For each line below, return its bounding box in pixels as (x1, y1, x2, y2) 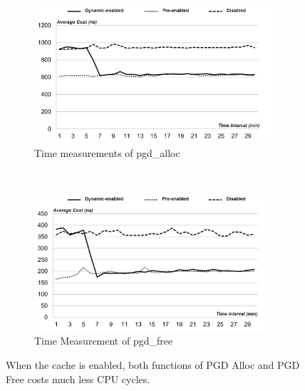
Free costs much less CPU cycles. (6, 371, 150, 386)
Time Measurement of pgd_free (34, 333, 173, 348)
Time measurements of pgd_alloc (34, 145, 180, 160)
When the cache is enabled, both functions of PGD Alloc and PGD (6, 357, 300, 372)
